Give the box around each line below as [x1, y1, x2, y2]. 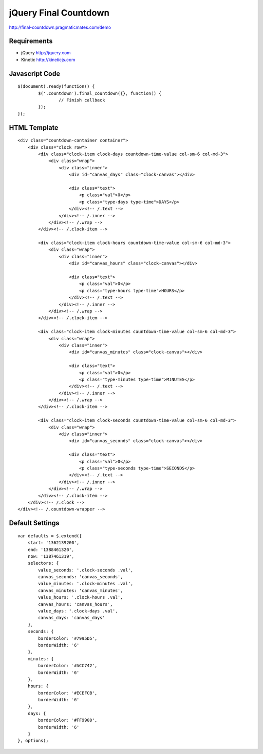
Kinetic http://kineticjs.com [21, 57, 75, 62]
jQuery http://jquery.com [21, 50, 71, 56]
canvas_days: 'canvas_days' [38, 615, 105, 621]
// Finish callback [58, 98, 105, 103]
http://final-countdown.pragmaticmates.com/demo [9, 24, 112, 30]
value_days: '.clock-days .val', [38, 608, 118, 614]
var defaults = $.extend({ [18, 533, 82, 539]
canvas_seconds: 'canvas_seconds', [38, 574, 123, 580]
